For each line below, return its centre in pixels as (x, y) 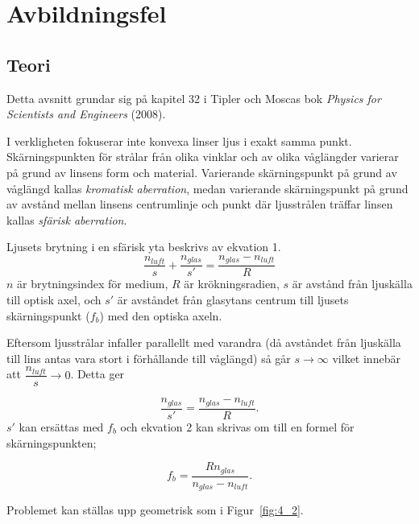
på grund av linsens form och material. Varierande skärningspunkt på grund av (202, 172)
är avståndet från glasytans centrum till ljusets (233, 299)
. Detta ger (97, 374)
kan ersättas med (61, 426)
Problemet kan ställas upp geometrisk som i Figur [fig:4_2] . (155, 510)
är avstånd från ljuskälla (352, 284)
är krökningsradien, (232, 284)
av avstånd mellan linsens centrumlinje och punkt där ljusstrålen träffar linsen (200, 204)
